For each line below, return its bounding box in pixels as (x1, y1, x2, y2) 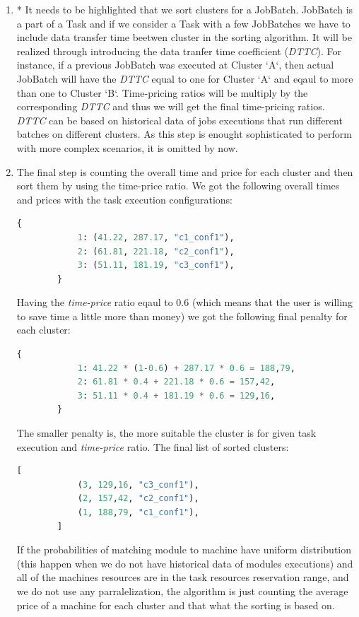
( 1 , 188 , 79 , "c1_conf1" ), (77, 507, 199, 517)
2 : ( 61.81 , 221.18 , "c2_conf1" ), (77, 246, 235, 257)
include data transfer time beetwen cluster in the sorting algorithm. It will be (16, 30, 352, 45)
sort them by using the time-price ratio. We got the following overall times (16, 178, 340, 193)
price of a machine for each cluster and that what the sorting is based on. (16, 597, 335, 612)
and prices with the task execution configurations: (16, 192, 233, 206)
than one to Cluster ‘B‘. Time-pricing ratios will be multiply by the (16, 85, 308, 100)
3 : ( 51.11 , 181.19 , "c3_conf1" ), (77, 260, 235, 271)
